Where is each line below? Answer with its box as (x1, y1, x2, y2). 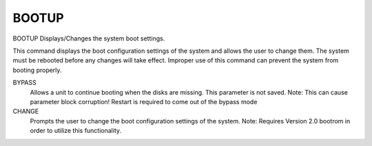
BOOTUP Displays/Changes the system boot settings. (12, 34, 165, 42)
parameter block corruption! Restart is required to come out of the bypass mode (30, 97, 258, 106)
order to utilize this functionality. (30, 127, 122, 135)
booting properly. (12, 66, 62, 74)
